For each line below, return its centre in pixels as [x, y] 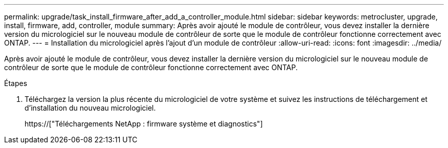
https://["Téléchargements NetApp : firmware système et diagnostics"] [144, 124]
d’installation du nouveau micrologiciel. [90, 108]
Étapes [16, 83]
